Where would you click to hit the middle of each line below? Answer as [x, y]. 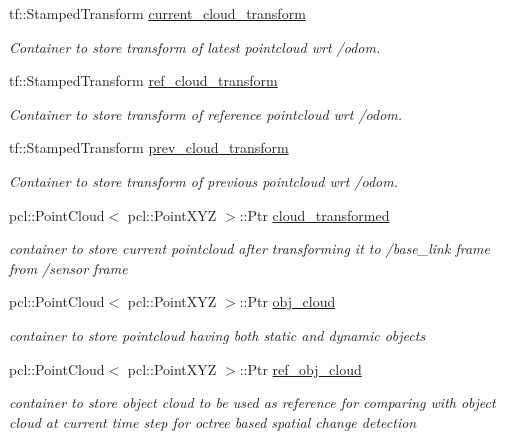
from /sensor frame [68, 267]
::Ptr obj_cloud [287, 301]
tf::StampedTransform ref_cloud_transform [143, 80]
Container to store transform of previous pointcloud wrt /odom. [203, 180]
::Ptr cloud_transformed [314, 214]
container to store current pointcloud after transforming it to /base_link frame [249, 248]
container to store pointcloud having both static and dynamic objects [217, 334]
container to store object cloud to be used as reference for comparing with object [252, 402]
